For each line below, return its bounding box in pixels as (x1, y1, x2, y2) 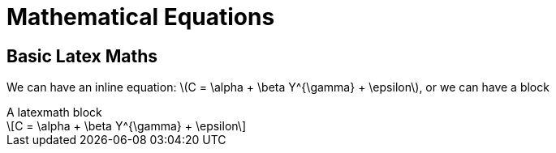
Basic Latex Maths (6, 45, 157, 66)
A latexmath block (6, 105, 102, 120)
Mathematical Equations (6, 3, 275, 31)
